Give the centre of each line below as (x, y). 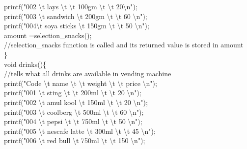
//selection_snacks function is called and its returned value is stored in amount (124, 45)
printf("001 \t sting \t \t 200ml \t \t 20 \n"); (73, 93)
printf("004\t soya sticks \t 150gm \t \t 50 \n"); (77, 26)
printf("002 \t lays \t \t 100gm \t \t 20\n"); (71, 6)
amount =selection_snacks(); (48, 35)
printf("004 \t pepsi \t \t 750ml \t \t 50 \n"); (73, 121)
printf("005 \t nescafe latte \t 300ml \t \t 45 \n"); (80, 131)
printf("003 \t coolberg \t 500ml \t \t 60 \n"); (74, 112)
